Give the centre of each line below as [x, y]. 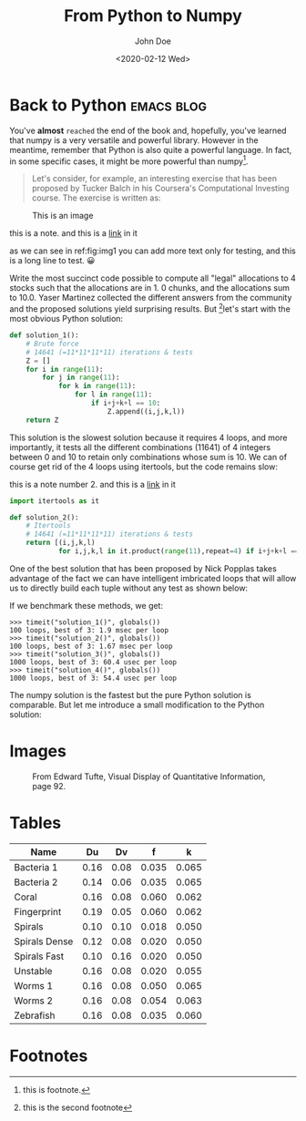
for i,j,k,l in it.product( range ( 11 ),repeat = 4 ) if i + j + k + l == [178, 551]
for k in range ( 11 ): [97, 386]
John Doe [153, 41]
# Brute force [52, 344]
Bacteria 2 [36, 882]
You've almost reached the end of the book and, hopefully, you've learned [148, 130]
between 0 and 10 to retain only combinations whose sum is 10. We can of [148, 457]
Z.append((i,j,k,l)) [146, 411]
